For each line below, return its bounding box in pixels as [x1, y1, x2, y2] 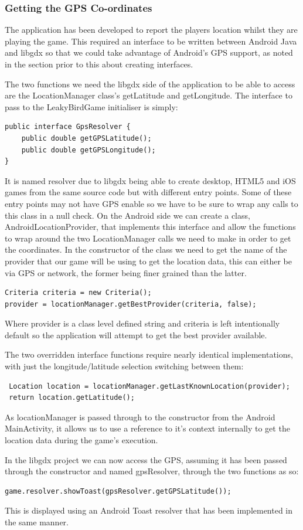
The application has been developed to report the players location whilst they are [5, 23, 298, 36]
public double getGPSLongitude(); [21, 145, 156, 154]
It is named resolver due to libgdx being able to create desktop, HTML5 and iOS [5, 174, 296, 186]
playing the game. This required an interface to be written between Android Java [5, 35, 297, 47]
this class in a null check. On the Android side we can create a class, [5, 209, 250, 221]
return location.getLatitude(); [9, 393, 135, 402]
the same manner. [5, 516, 69, 528]
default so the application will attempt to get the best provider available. [5, 328, 267, 341]
